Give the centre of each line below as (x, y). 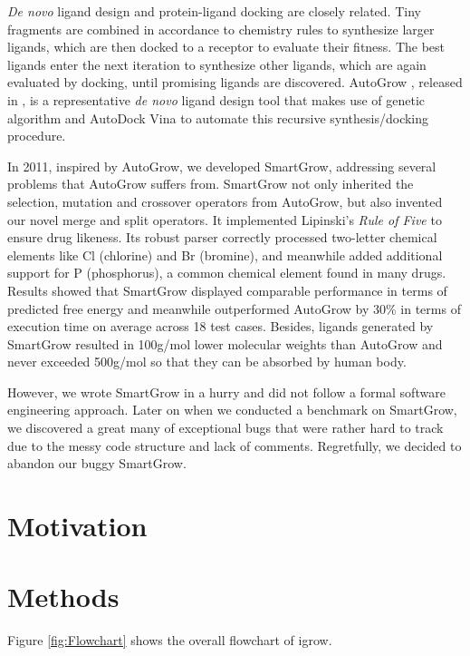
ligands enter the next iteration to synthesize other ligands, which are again (217, 64)
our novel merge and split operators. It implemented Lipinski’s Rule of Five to (225, 219)
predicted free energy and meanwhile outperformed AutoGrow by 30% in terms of (234, 308)
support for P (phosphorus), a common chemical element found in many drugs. (227, 273)
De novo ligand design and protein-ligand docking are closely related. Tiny (214, 11)
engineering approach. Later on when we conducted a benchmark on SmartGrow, (232, 410)
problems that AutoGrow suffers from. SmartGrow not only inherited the (211, 184)
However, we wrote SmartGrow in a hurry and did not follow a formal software (226, 392)
